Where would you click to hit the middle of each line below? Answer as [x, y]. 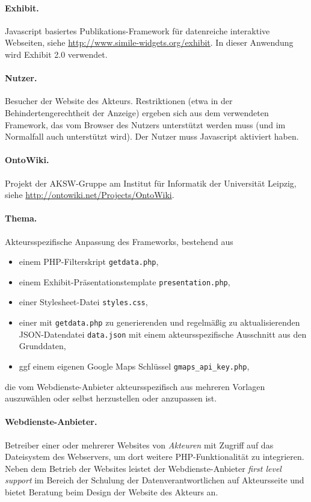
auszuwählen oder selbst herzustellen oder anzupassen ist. [111, 398]
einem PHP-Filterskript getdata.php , [89, 262]
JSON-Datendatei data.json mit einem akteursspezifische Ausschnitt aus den [163, 334]
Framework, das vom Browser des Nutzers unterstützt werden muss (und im [145, 124]
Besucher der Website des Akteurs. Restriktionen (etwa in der [119, 101]
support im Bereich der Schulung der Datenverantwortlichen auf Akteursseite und [155, 480]
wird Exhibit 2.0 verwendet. [56, 54]
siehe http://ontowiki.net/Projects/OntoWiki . [90, 195]
